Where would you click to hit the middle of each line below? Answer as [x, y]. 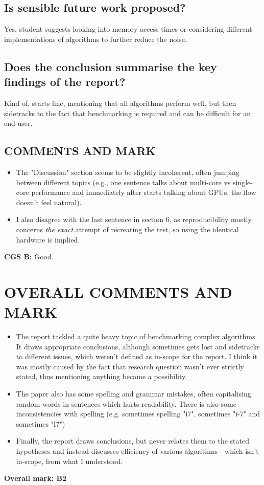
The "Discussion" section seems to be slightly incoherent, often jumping [128, 172]
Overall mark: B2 [35, 478]
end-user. [18, 123]
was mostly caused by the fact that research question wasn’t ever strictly [130, 366]
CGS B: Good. [29, 257]
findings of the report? [65, 82]
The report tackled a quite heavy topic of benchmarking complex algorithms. [137, 336]
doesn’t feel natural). [49, 202]
